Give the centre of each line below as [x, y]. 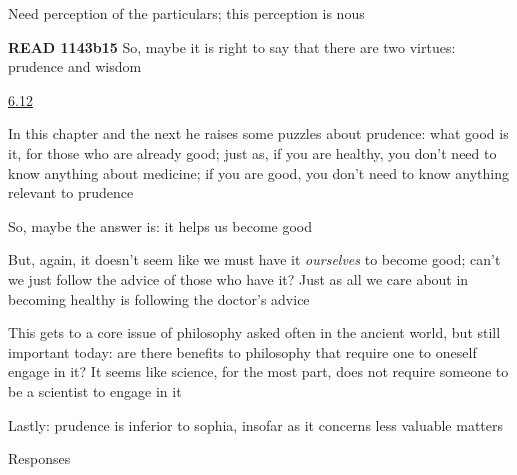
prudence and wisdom [75, 66]
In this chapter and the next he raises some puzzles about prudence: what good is [258, 133]
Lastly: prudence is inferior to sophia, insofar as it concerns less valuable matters [255, 424]
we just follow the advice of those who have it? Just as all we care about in [238, 278]
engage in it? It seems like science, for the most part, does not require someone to [258, 371]
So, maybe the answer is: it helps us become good [160, 225]
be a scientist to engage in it [95, 390]
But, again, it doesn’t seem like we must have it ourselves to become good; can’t [254, 259]
